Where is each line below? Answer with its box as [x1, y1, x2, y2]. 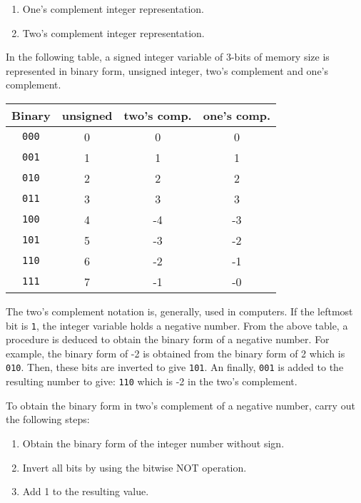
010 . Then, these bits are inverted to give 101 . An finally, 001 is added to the [6, 360, 344, 375]
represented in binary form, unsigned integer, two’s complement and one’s [6, 63, 329, 78]
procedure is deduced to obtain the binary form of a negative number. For [6, 332, 330, 347]
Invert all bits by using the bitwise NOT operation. [22, 459, 247, 474]
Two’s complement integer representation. [22, 25, 205, 40]
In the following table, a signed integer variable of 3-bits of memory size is [6, 49, 330, 64]
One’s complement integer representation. [22, 1, 204, 16]
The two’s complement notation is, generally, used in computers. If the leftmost [6, 303, 353, 318]
